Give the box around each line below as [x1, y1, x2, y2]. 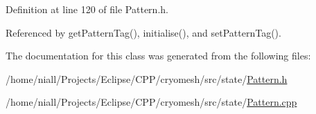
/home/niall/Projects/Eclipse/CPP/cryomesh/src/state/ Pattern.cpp [6, 95, 297, 109]
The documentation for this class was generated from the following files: [6, 48, 311, 63]
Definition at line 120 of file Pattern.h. [6, 2, 168, 16]
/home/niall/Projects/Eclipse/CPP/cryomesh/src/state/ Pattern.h [6, 71, 288, 86]
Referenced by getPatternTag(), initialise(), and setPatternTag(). [6, 25, 281, 39]
